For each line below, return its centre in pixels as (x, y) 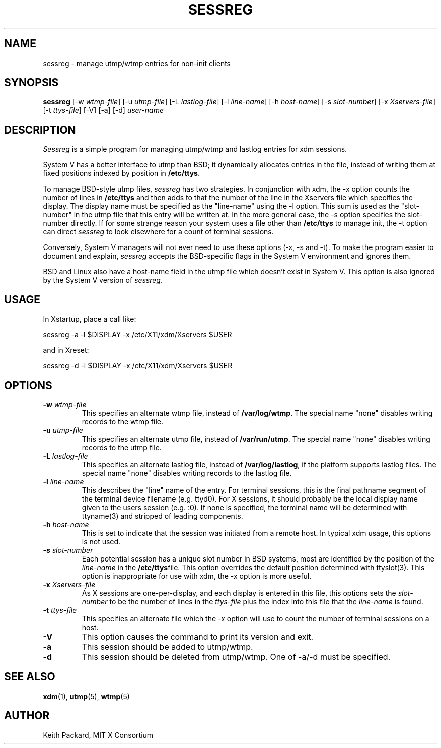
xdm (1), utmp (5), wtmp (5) (86, 696)
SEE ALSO (30, 677)
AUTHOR (27, 716)
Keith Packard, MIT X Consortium (98, 735)
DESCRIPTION (40, 130)
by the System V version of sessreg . (103, 280)
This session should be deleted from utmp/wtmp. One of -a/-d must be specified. (236, 657)
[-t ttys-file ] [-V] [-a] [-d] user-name (103, 110)
